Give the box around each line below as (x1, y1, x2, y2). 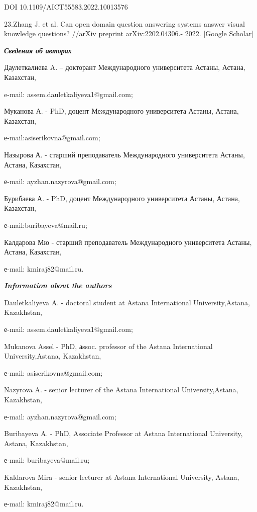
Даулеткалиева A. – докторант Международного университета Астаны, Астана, (4, 62, 245, 72)
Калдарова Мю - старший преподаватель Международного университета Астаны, (4, 236, 252, 247)
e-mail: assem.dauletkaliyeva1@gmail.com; (4, 89, 133, 99)
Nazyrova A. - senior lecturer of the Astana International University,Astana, (4, 384, 238, 395)
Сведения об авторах (4, 45, 72, 55)
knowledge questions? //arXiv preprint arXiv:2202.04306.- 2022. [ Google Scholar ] (4, 28, 254, 39)
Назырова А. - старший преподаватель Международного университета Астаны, (4, 149, 245, 159)
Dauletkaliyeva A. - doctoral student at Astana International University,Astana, (4, 297, 250, 307)
